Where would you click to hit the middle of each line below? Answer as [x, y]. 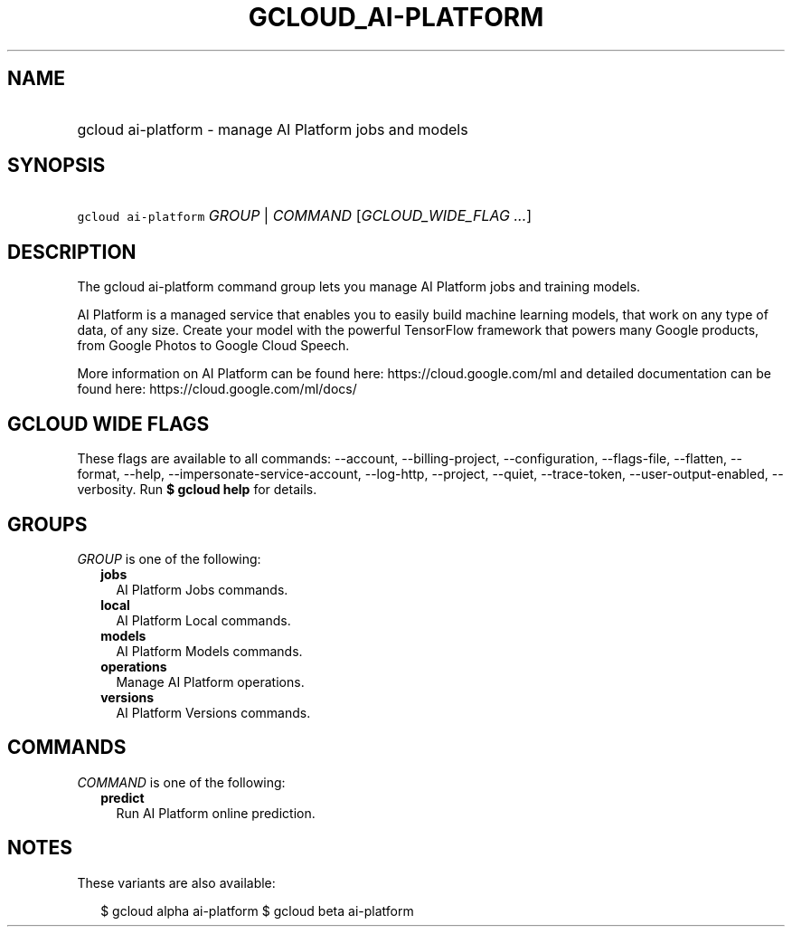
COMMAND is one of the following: [181, 782]
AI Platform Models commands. [209, 651]
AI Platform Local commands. [203, 620]
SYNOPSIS [57, 166]
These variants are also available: [176, 882]
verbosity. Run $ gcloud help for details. [197, 490]
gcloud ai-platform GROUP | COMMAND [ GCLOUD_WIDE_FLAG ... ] [305, 216]
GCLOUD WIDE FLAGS [108, 424]
